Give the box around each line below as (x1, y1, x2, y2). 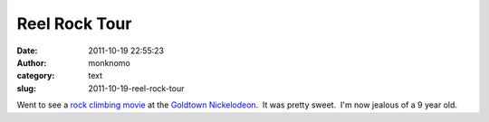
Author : (16, 57, 47, 68)
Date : (16, 45, 38, 56)
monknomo (88, 57, 130, 68)
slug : (16, 82, 36, 94)
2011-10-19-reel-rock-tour (88, 82, 185, 94)
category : (16, 70, 55, 81)
